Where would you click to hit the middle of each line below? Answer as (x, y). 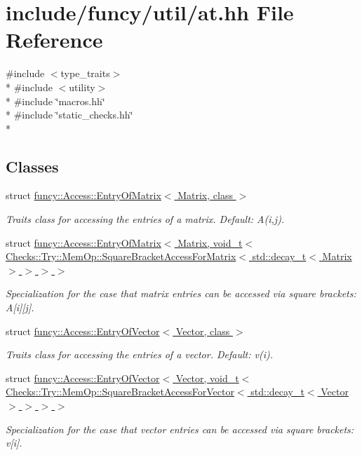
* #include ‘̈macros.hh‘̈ (55, 101)
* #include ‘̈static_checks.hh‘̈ (69, 115)
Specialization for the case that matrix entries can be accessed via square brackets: (181, 293)
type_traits (85, 73)
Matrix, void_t (210, 242)
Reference (54, 40)
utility (82, 87)
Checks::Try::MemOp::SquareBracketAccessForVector (120, 392)
